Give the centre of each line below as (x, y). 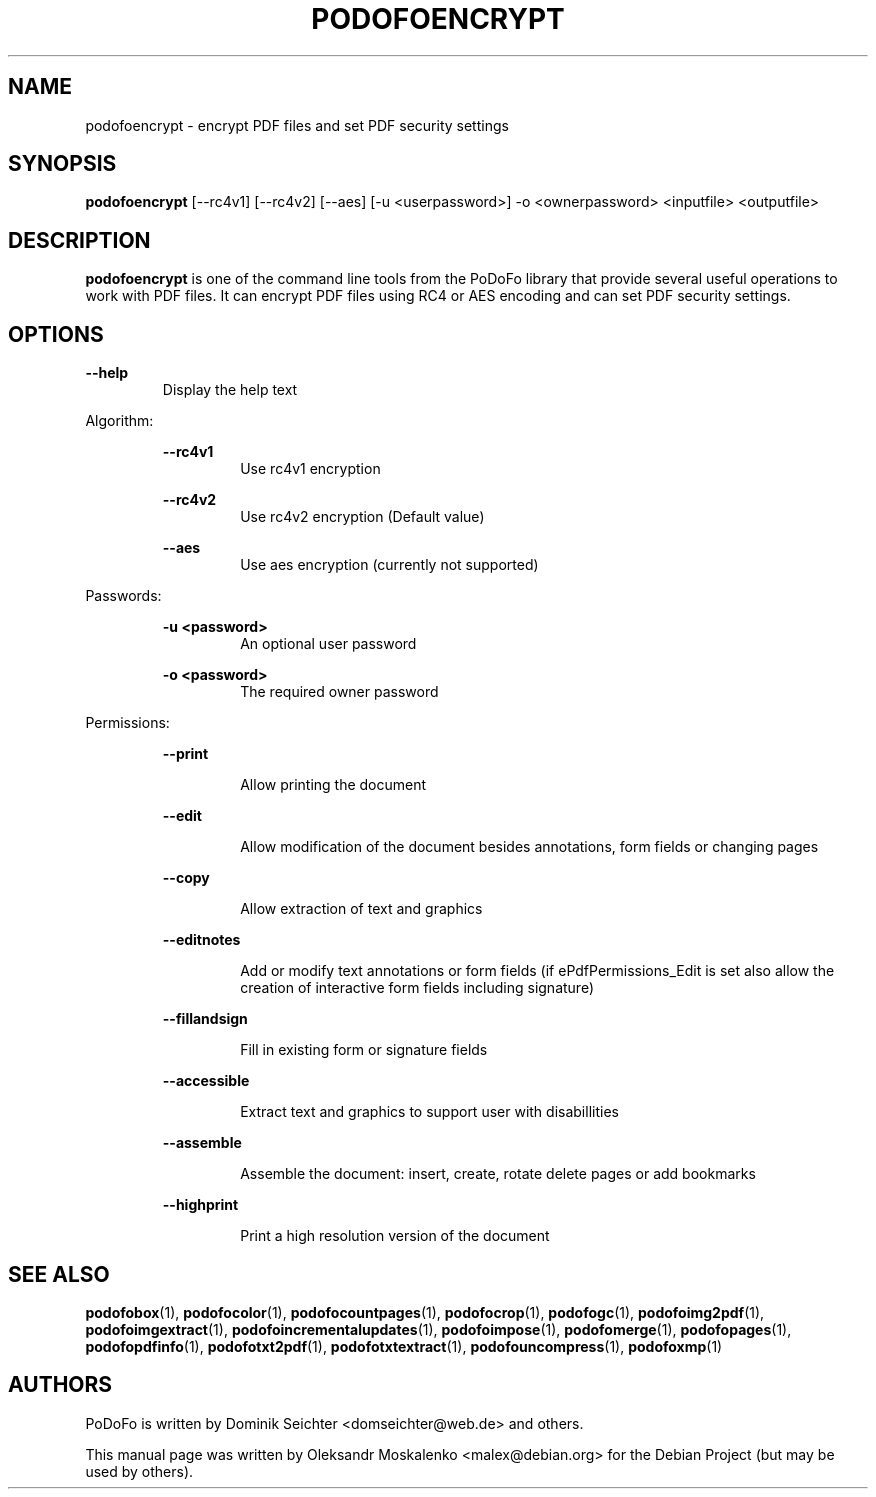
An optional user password (328, 644)
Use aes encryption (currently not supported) (389, 565)
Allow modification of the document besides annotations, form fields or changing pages (529, 847)
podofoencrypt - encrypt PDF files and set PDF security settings (297, 125)
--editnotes (201, 940)
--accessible (206, 1081)
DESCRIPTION (79, 240)
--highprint (200, 1205)
